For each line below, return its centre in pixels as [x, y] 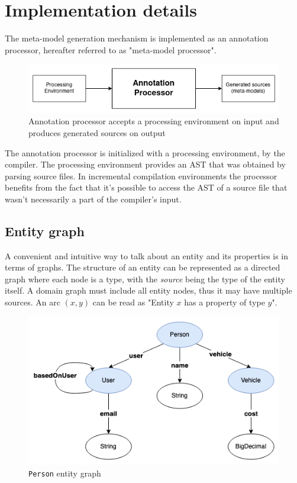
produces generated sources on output [97, 132]
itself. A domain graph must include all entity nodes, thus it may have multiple [148, 290]
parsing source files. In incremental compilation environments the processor [141, 176]
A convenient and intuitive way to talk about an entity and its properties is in [147, 255]
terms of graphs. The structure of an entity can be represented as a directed [143, 267]
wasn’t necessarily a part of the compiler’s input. [93, 199]
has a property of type [225, 302]
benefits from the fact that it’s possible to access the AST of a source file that [146, 187]
